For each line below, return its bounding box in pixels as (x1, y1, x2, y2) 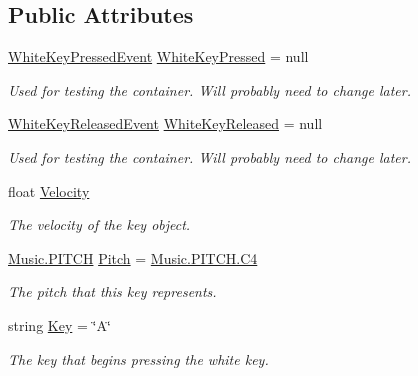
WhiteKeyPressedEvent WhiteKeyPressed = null (8, 46, 309, 67)
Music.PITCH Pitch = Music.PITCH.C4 (8, 247, 258, 268)
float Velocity (8, 180, 90, 201)
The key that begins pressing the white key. (8, 348, 269, 369)
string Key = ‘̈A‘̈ (8, 314, 111, 335)
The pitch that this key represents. (8, 281, 217, 302)
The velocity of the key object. (8, 214, 191, 235)
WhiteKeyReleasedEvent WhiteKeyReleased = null (8, 113, 323, 134)
